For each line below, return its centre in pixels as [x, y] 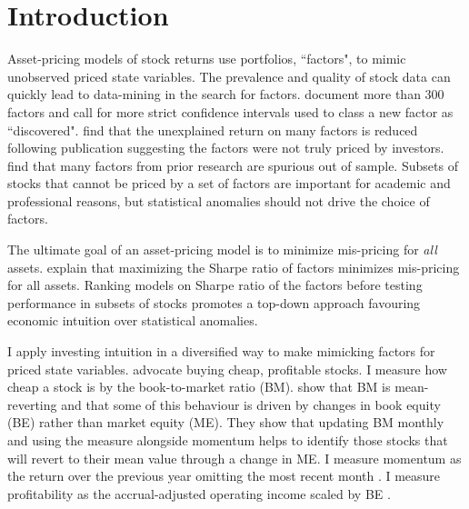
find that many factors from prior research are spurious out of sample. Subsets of [233, 165]
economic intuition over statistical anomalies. [133, 320]
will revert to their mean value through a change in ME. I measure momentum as [234, 458]
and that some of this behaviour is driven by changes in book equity [251, 404]
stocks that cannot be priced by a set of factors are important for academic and [229, 183]
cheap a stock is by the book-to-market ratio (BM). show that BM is [199, 387]
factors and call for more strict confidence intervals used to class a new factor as [230, 111]
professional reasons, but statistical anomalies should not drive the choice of [219, 200]
